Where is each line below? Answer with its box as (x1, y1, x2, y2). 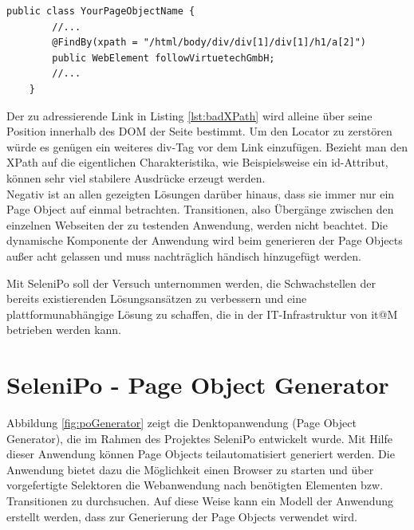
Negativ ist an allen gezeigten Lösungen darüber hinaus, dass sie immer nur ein (6, 185, 395, 202)
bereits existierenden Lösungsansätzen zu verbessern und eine (6, 290, 307, 307)
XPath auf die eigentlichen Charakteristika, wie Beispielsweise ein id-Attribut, (6, 154, 388, 171)
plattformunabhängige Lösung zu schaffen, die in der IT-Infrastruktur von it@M (6, 305, 398, 322)
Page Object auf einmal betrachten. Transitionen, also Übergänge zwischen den (6, 201, 394, 218)
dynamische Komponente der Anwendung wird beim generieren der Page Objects (6, 232, 403, 249)
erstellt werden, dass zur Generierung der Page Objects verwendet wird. (6, 508, 357, 524)
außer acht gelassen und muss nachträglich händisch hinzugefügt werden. (6, 247, 362, 264)
